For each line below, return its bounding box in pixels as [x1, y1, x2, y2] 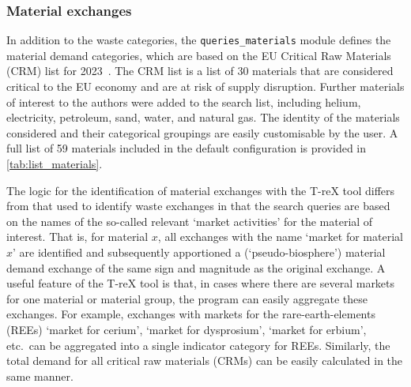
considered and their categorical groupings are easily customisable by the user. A [6, 124, 398, 141]
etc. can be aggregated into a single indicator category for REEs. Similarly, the [6, 336, 390, 353]
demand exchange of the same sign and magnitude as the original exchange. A [6, 259, 386, 276]
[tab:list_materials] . [6, 156, 103, 172]
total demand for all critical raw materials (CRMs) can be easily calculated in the [6, 352, 403, 369]
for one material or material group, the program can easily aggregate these [6, 290, 368, 306]
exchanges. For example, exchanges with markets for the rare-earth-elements [6, 306, 375, 322]
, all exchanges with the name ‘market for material [157, 228, 403, 245]
